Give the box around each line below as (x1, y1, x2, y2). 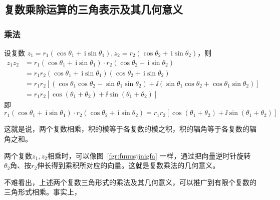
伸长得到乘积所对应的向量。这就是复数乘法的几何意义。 (37, 160, 220, 170)
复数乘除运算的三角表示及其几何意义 (4, 1, 183, 17)
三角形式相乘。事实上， (4, 186, 81, 197)
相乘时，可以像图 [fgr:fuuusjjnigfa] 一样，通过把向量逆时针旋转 (47, 150, 251, 160)
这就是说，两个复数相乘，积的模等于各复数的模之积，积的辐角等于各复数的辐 (4, 123, 256, 134)
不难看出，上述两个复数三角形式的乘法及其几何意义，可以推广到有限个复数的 (4, 176, 256, 187)
